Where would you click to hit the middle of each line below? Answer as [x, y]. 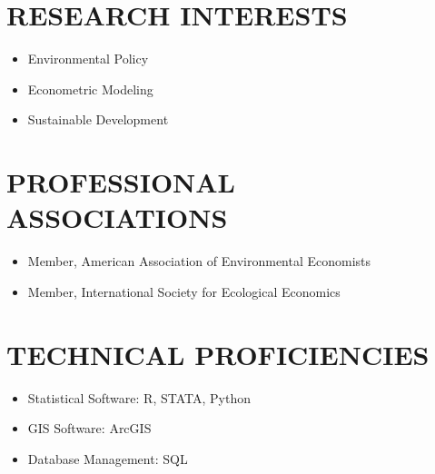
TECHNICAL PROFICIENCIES [218, 354]
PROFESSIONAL [121, 182]
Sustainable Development [98, 119]
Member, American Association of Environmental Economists [199, 261]
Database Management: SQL [108, 458]
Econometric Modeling [90, 89]
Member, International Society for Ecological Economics [184, 291]
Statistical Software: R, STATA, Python [139, 397]
